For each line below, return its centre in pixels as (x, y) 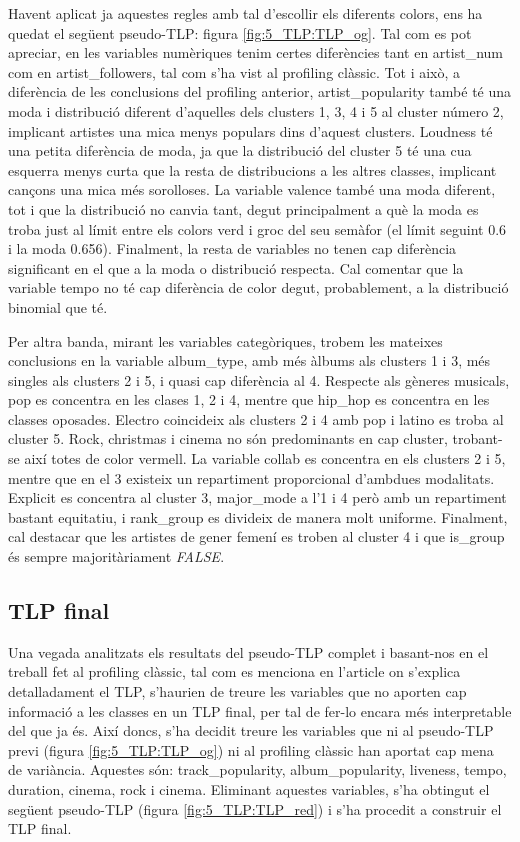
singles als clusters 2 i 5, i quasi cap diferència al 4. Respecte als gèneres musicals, (259, 379)
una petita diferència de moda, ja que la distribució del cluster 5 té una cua (240, 150)
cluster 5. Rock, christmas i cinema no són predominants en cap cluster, (228, 438)
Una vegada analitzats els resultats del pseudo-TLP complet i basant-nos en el (248, 651)
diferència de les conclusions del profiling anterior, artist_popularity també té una (260, 91)
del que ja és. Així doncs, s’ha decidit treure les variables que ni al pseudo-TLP (251, 730)
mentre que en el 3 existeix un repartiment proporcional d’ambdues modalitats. (251, 477)
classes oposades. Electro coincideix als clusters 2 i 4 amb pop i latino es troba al (256, 418)
